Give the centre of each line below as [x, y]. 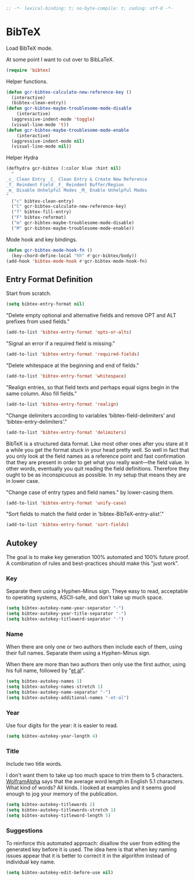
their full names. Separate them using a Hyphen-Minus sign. [78, 653]
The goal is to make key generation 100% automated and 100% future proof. [98, 557]
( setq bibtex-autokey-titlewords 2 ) [51, 805]
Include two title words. [34, 764]
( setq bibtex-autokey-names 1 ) [44, 681]
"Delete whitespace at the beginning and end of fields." [73, 365]
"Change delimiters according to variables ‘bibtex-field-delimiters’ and [90, 415]
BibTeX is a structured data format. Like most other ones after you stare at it [97, 443]
